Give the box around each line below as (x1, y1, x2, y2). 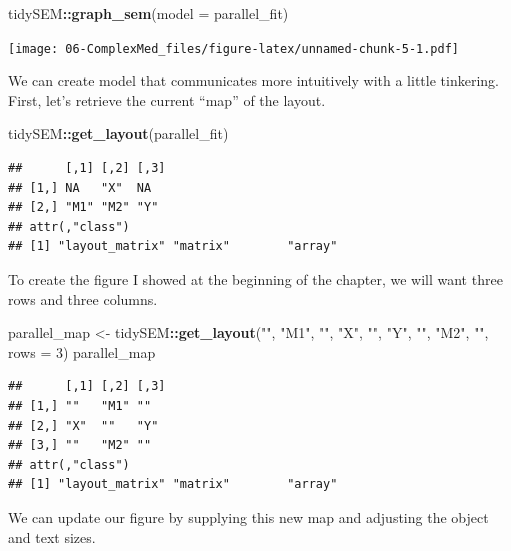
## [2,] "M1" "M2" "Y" (8, 200, 159, 215)
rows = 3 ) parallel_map (8, 341, 156, 362)
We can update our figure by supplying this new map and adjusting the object (8, 506, 489, 527)
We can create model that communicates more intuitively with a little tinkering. (8, 70, 499, 91)
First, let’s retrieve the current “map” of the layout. (8, 89, 326, 110)
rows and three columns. (8, 288, 158, 309)
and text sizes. (8, 526, 96, 547)
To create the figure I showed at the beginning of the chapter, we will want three (8, 269, 503, 289)
